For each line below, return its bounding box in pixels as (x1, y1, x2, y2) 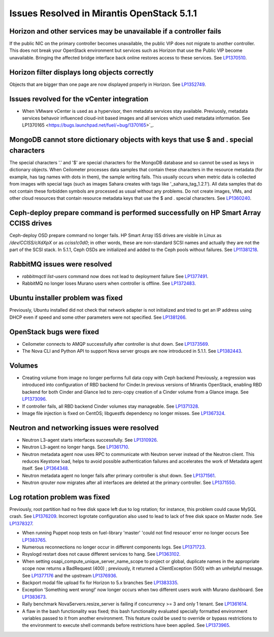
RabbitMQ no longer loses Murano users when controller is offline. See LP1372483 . (22, 280, 196, 287)
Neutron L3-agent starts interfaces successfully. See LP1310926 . (22, 437, 158, 443)
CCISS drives (9, 219, 52, 228)
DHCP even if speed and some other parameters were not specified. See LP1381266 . (9, 314, 187, 320)
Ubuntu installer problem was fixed (9, 294, 123, 302)
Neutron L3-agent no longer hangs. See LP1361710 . (22, 444, 129, 450)
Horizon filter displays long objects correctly (9, 68, 154, 76)
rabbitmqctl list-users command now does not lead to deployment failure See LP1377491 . (22, 274, 209, 280)
